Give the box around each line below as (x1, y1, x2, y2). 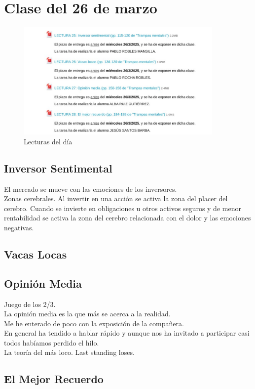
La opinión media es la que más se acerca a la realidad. (4, 308, 171, 319)
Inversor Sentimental (4, 160, 112, 175)
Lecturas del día (24, 136, 73, 146)
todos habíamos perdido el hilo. (4, 337, 99, 347)
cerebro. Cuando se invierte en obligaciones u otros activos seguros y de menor (4, 203, 241, 213)
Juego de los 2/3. (4, 299, 56, 309)
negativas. (4, 222, 34, 232)
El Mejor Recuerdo (4, 371, 104, 387)
